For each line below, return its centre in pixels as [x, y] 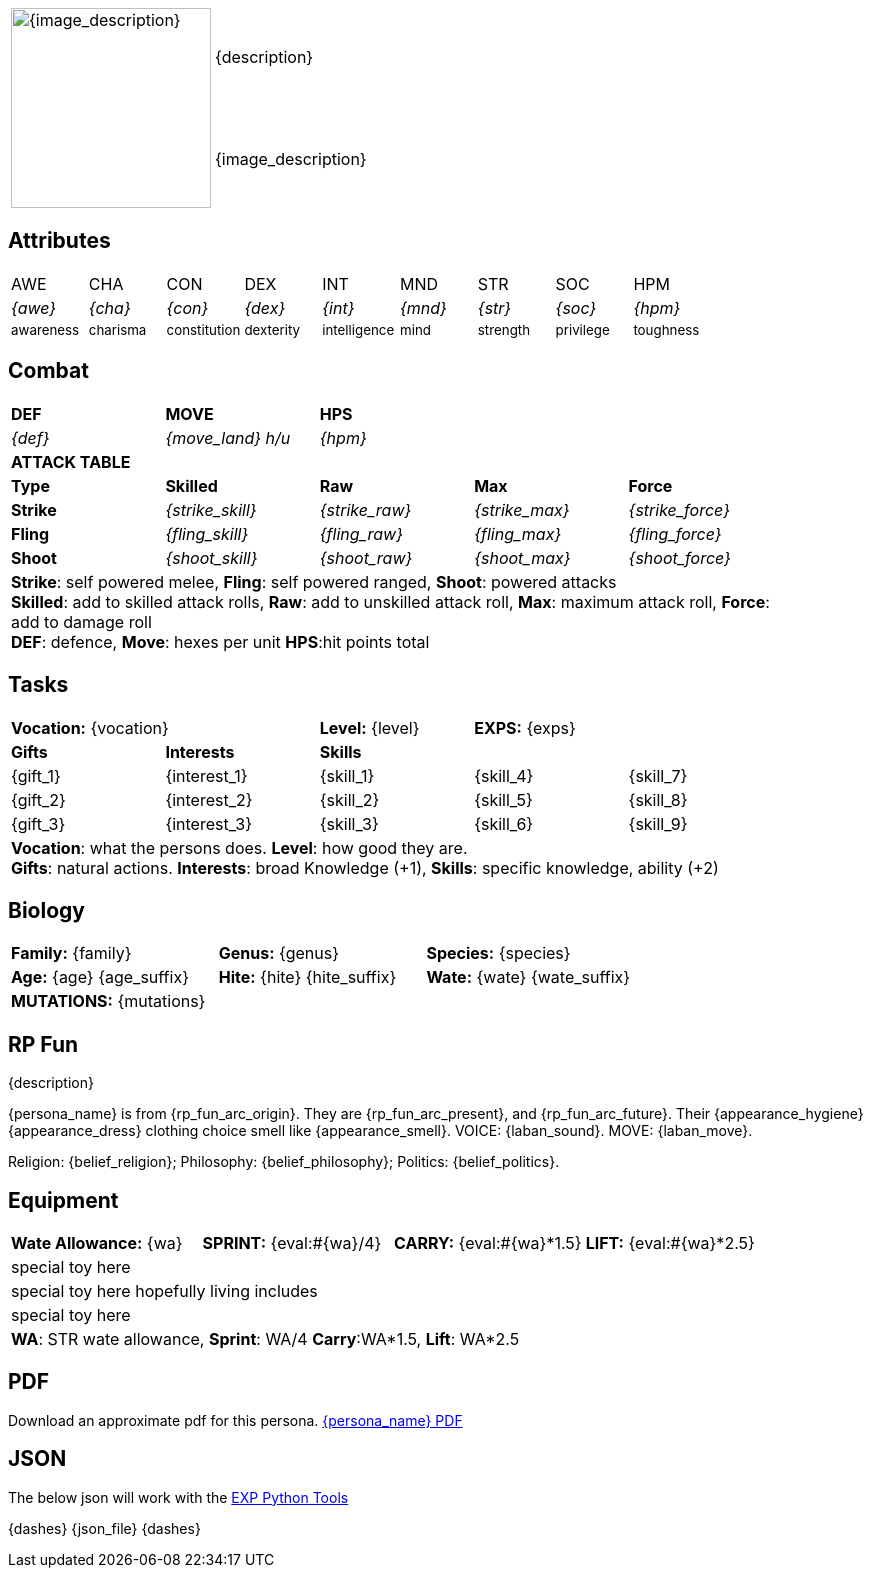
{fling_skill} [207, 533]
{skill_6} [504, 823]
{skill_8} [658, 799]
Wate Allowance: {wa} [97, 1243]
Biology [46, 910]
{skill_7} [658, 775]
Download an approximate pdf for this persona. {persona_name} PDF [235, 1420]
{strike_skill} [211, 509]
